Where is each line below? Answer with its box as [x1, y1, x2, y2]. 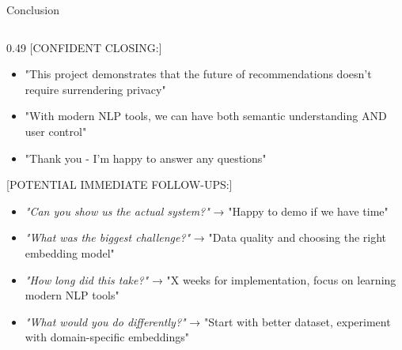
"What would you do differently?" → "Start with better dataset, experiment [25, 313, 391, 329]
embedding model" [25, 244, 115, 261]
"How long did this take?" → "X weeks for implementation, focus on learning [25, 271, 396, 288]
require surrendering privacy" [25, 81, 166, 97]
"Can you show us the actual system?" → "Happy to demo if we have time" [25, 202, 389, 219]
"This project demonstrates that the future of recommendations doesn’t [25, 66, 372, 82]
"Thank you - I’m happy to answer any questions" [25, 149, 267, 166]
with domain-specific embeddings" [25, 329, 190, 345]
